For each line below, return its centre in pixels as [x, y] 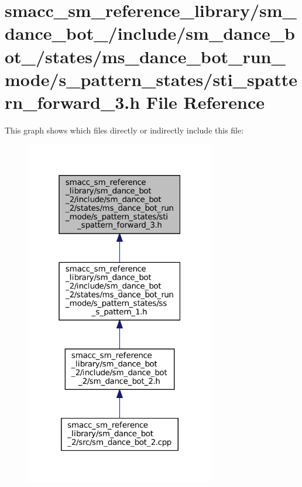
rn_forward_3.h [73, 102]
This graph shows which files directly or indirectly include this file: [124, 130]
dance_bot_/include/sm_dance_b [150, 33]
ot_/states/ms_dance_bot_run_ [145, 56]
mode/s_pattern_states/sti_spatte [151, 79]
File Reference [205, 102]
